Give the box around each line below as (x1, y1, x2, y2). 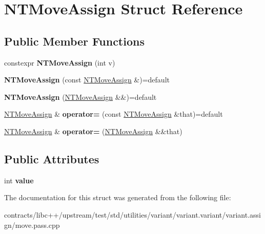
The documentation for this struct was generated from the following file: (4, 192, 231, 203)
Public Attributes (4, 151, 99, 166)
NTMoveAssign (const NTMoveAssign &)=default (4, 74, 170, 85)
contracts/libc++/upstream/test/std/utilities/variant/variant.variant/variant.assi (4, 209, 261, 220)
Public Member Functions (4, 33, 145, 49)
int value (4, 175, 34, 185)
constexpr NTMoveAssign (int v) (4, 57, 115, 68)
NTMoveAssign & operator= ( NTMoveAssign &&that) (4, 125, 182, 136)
